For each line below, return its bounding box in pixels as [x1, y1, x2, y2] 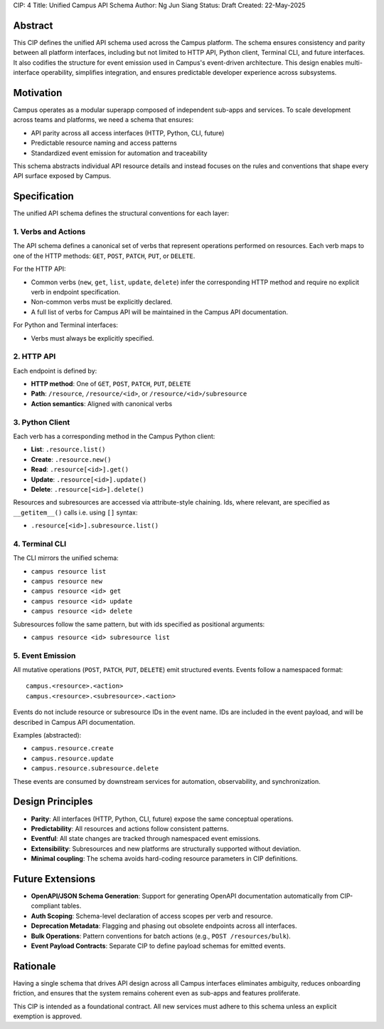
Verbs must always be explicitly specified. [31, 333, 154, 342]
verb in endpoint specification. [31, 287, 121, 296]
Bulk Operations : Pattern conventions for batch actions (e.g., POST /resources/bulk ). [31, 931, 291, 940]
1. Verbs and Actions [13, 227, 86, 237]
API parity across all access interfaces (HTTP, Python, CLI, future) [31, 128, 225, 137]
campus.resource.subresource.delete [31, 765, 159, 772]
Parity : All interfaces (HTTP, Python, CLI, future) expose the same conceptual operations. [31, 815, 294, 823]
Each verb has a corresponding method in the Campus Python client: [13, 432, 215, 440]
